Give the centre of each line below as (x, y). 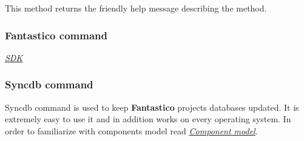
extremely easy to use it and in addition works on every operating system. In (148, 119)
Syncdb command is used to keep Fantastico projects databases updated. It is (152, 107)
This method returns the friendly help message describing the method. (136, 8)
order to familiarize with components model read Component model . (131, 130)
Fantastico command (56, 35)
